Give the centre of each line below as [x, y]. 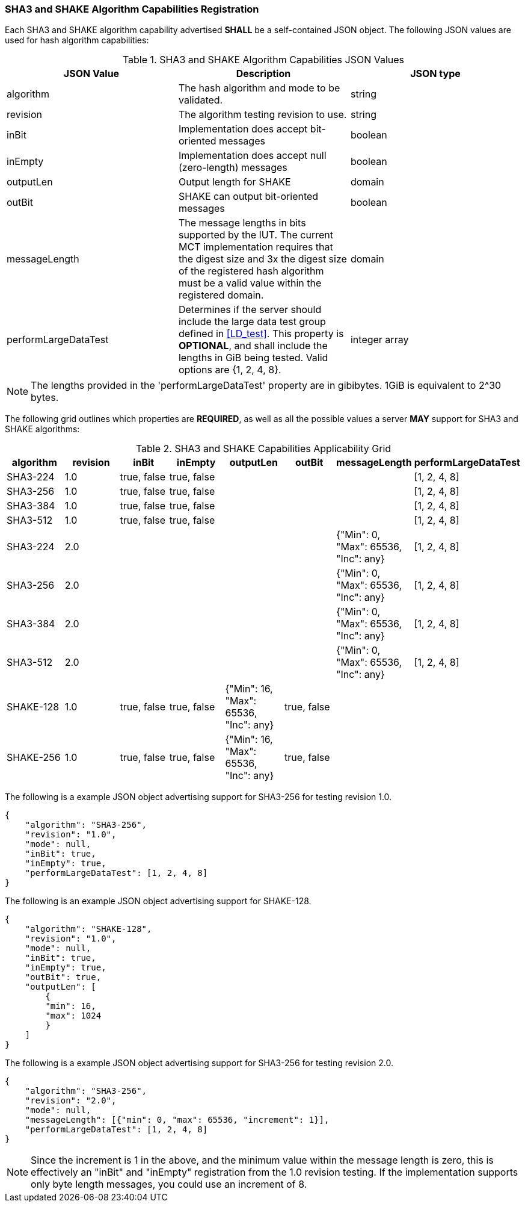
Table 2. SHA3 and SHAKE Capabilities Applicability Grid [263, 449]
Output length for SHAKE [235, 182]
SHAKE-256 [34, 758]
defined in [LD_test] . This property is [261, 334]
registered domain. [221, 295]
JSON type [435, 74]
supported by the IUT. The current [256, 235]
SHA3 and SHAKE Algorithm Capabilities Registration [132, 9]
